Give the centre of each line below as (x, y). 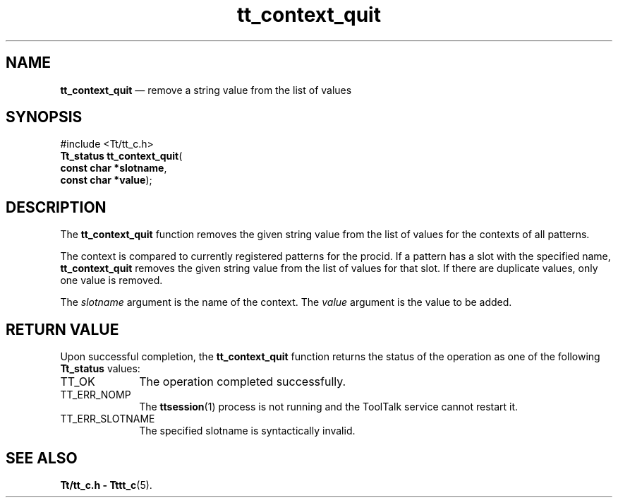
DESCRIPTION (56, 207)
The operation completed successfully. (243, 382)
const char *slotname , (114, 168)
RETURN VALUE (62, 329)
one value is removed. (111, 280)
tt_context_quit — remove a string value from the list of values (206, 90)
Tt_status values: (100, 369)
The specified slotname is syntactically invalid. (247, 431)
